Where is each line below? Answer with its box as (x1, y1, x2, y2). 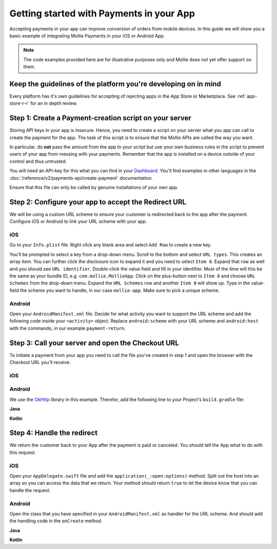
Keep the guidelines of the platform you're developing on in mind (9, 80, 222, 88)
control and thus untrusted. (9, 158, 67, 164)
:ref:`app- (236, 93, 258, 100)
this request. (9, 449, 36, 456)
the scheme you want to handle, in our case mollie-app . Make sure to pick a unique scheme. (19, 287, 220, 293)
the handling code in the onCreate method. (9, 518, 103, 524)
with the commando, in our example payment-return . (9, 325, 126, 331)
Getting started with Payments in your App (9, 8, 195, 19)
